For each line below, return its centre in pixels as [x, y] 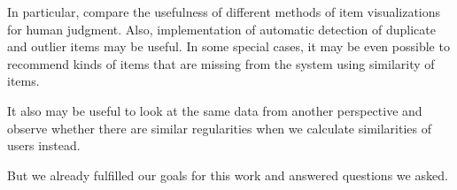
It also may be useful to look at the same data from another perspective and [215, 110]
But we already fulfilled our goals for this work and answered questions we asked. [228, 175]
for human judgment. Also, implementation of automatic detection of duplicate [221, 29]
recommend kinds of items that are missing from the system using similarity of [221, 63]
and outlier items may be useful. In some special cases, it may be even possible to [228, 46]
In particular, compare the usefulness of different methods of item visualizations [224, 11]
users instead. [44, 145]
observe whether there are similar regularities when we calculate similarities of [219, 128]
